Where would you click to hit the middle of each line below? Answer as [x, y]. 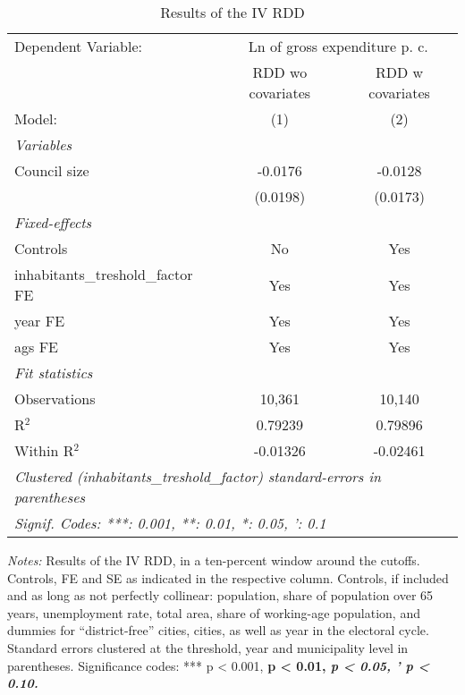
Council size [52, 170]
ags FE [36, 347]
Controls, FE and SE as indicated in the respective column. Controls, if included [228, 577]
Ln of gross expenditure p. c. [338, 46]
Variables [43, 144]
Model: [36, 119]
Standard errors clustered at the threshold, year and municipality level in [208, 647]
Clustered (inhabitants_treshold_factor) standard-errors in [198, 476]
